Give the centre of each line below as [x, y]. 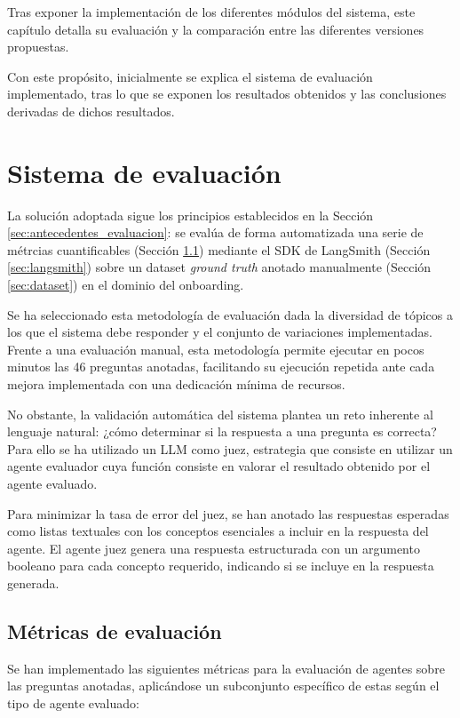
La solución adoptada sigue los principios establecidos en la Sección [190, 215]
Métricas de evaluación [115, 630]
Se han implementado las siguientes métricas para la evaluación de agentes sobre [226, 668]
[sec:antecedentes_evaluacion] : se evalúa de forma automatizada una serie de [215, 232]
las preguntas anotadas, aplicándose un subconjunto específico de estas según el [223, 686]
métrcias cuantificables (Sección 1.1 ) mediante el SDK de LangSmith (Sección [219, 249]
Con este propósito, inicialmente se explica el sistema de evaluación [190, 76]
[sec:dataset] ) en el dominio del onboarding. [126, 285]
